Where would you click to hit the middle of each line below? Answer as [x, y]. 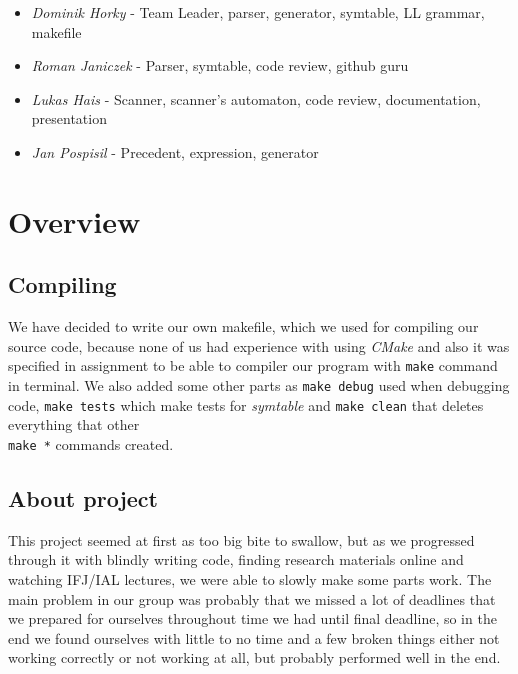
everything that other [74, 424]
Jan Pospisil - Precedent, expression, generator [175, 151]
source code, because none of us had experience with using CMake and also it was [259, 345]
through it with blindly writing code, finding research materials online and [236, 559]
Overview [74, 220]
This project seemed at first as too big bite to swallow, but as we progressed [241, 539]
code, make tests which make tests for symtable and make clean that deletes [246, 404]
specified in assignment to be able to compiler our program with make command [253, 365]
